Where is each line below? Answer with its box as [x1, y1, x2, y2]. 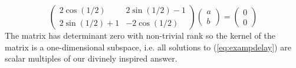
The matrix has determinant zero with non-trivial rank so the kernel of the [5, 29, 275, 41]
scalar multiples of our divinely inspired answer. [5, 52, 177, 64]
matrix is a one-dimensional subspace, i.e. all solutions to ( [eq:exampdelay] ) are [5, 40, 291, 53]
